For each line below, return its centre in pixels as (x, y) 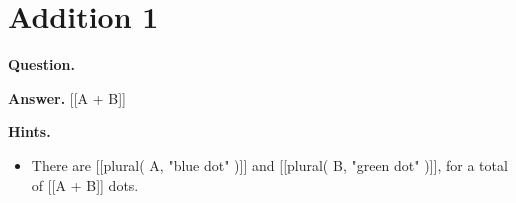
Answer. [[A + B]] (67, 97)
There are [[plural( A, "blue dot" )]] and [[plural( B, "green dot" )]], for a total (269, 164)
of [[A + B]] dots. (85, 184)
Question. (41, 64)
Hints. (29, 131)
